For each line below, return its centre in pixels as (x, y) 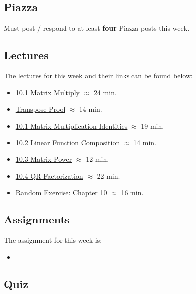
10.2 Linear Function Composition (68, 142)
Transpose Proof (40, 109)
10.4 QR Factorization (49, 176)
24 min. (105, 92)
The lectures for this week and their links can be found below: (98, 75)
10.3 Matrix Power (44, 159)
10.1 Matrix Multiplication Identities (71, 125)
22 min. (108, 176)
